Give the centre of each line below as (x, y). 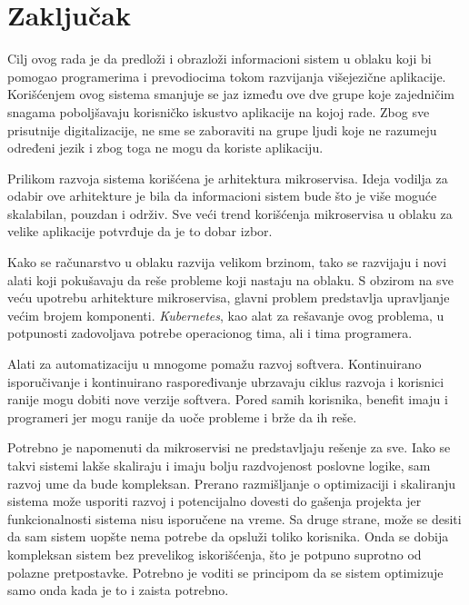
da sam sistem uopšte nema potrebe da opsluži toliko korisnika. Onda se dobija (228, 536)
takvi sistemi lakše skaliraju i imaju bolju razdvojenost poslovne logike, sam (219, 465)
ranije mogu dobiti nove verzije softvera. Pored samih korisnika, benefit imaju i (228, 399)
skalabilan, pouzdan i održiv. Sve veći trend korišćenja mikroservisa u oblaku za (230, 213)
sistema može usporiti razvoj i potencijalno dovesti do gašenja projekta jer (215, 501)
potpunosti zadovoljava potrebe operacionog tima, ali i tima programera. (210, 333)
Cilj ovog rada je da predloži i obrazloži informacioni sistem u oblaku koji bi (220, 59)
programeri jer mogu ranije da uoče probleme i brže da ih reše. (182, 417)
